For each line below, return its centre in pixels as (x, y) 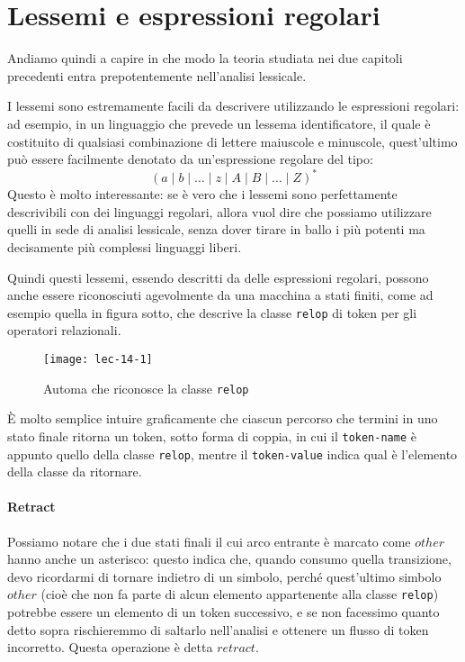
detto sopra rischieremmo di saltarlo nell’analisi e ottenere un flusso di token (218, 629)
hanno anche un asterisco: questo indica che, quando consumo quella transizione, (229, 559)
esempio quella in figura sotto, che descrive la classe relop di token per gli (212, 312)
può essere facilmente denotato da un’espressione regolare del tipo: (190, 159)
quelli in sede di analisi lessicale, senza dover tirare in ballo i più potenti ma (216, 229)
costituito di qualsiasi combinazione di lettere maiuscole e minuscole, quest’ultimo (232, 141)
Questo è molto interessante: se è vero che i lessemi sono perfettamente (202, 194)
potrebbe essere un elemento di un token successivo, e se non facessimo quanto (224, 612)
